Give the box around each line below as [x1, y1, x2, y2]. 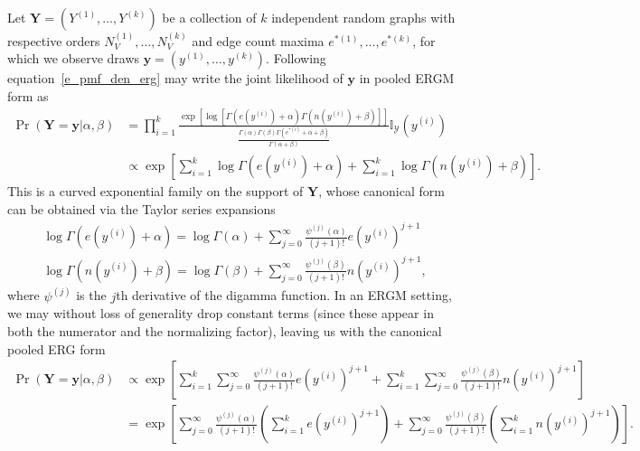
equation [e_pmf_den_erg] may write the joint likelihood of [7, 69, 344, 88]
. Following [266, 49, 326, 68]
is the [76, 286, 107, 305]
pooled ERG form [7, 339, 106, 358]
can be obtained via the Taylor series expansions [7, 200, 276, 219]
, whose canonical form [318, 182, 445, 201]
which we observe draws [7, 49, 140, 68]
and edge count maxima [192, 31, 325, 50]
